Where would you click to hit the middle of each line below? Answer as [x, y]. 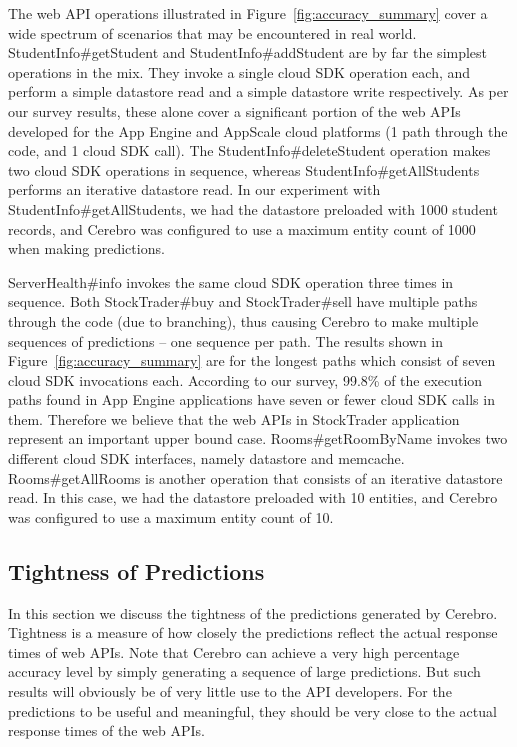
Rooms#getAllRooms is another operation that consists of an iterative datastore [255, 477]
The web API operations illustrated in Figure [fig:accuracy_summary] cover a [248, 13]
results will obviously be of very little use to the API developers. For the [230, 691]
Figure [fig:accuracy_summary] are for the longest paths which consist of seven [252, 360]
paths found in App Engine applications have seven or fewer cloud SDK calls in [251, 399]
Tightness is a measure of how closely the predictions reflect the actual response [253, 632]
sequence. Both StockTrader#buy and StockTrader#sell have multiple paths [243, 301]
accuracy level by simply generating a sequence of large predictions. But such [244, 671]
